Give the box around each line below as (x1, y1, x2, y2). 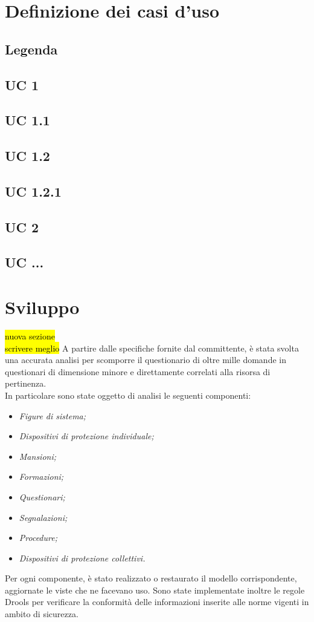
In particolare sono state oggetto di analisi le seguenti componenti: (5, 388, 251, 401)
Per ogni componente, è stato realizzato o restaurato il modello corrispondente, (5, 572, 297, 584)
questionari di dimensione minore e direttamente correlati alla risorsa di (5, 365, 271, 378)
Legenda (5, 39, 58, 58)
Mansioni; (19, 450, 57, 462)
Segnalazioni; (19, 511, 68, 523)
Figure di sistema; (19, 409, 86, 422)
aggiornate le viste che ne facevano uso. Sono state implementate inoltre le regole (5, 583, 305, 596)
